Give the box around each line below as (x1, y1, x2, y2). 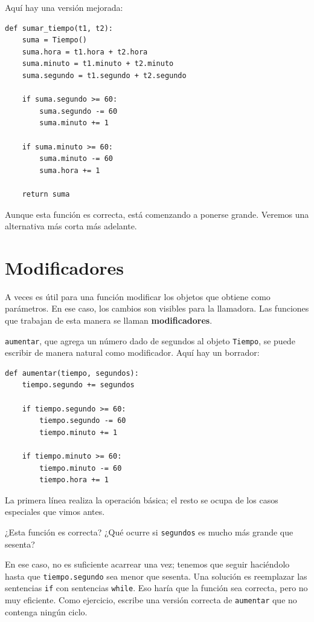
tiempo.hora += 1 (39, 476, 109, 485)
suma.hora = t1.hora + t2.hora (22, 47, 148, 56)
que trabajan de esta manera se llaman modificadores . (5, 314, 213, 326)
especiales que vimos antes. (5, 505, 105, 518)
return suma (22, 189, 70, 198)
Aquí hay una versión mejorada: (5, 1, 123, 13)
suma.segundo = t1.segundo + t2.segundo (22, 71, 187, 80)
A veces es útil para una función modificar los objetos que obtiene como (5, 290, 271, 303)
